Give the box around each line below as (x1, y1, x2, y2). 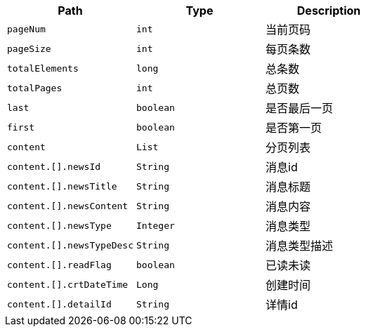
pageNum (7, 23, 46, 34)
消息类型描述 (266, 239, 334, 253)
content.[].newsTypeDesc (7, 239, 134, 251)
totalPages (7, 82, 63, 93)
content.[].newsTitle (7, 180, 117, 192)
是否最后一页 (266, 101, 334, 115)
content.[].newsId (7, 161, 101, 172)
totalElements (7, 62, 79, 74)
